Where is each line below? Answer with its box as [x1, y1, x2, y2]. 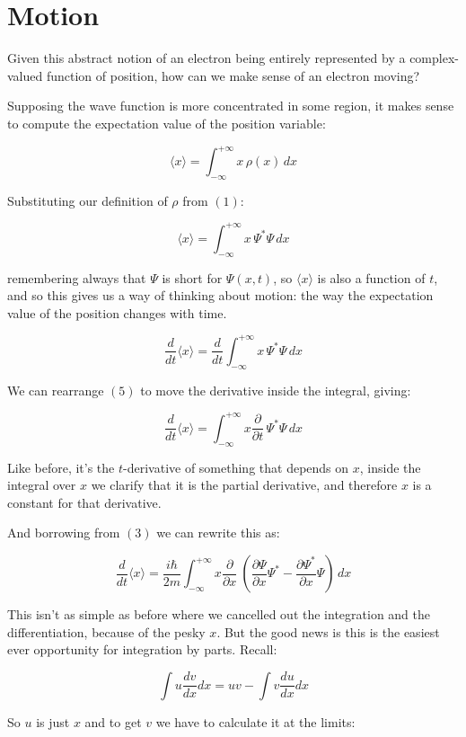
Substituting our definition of [7, 191, 168, 209]
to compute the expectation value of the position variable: [7, 113, 326, 132]
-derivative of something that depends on [123, 457, 349, 476]
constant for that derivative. [7, 493, 162, 511]
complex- [409, 49, 459, 67]
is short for [162, 268, 223, 287]
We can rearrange [7, 380, 104, 399]
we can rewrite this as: [156, 523, 280, 542]
